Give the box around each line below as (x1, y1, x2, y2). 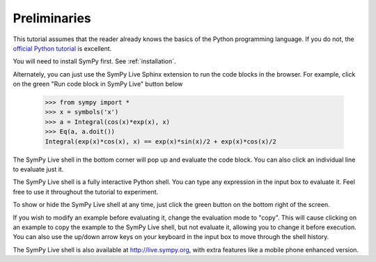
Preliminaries (13, 10, 92, 26)
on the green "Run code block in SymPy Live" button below (13, 80, 183, 88)
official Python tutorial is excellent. (13, 44, 112, 52)
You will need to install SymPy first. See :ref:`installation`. (13, 57, 177, 65)
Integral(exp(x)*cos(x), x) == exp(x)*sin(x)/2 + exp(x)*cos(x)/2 (45, 137, 276, 146)
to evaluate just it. (13, 165, 64, 174)
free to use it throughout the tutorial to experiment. (13, 187, 159, 196)
